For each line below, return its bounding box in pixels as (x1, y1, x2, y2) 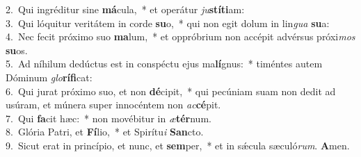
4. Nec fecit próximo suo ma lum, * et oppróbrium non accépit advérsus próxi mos (6, 29, 355, 44)
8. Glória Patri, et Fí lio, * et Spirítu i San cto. (6, 124, 204, 139)
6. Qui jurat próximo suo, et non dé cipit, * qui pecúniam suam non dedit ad (6, 83, 336, 98)
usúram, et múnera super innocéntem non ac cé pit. (6, 97, 221, 112)
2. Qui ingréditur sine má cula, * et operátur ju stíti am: (6, 2, 245, 16)
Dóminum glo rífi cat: (6, 69, 93, 84)
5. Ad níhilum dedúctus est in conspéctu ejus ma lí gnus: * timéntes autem (6, 56, 323, 71)
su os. (6, 42, 28, 57)
